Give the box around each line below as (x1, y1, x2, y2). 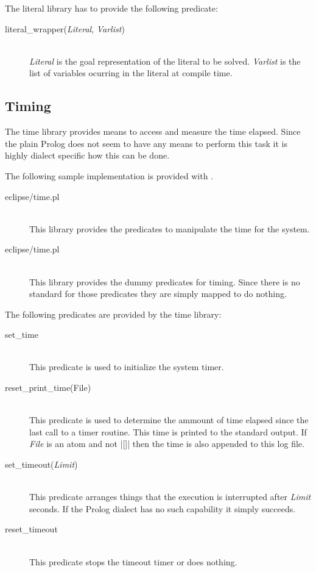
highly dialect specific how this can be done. (5, 149, 170, 162)
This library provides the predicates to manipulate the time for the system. (29, 222, 310, 235)
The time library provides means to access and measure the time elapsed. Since (5, 125, 301, 138)
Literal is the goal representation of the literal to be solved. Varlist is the (29, 54, 301, 67)
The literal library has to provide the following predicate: (5, 2, 218, 14)
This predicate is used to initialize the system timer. (29, 360, 224, 373)
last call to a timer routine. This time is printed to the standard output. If (29, 425, 307, 438)
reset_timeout (5, 523, 58, 535)
